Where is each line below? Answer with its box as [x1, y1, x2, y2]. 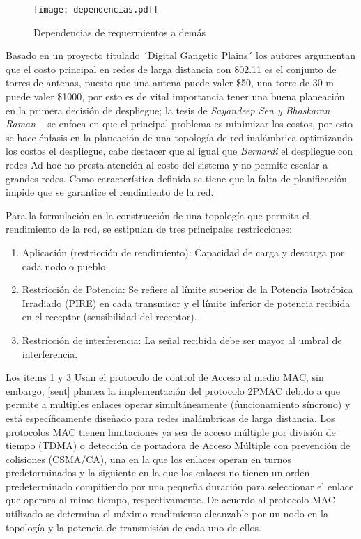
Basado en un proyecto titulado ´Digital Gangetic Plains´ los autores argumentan [6, 48, 356, 63]
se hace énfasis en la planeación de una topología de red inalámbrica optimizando [6, 130, 353, 144]
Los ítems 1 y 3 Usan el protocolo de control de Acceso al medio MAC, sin [6, 370, 324, 384]
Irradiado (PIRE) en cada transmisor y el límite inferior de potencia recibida [22, 295, 351, 310]
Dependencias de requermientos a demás [33, 24, 206, 39]
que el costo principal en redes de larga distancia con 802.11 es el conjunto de [6, 61, 337, 76]
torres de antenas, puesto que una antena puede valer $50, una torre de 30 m [6, 75, 334, 90]
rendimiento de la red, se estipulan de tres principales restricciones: [6, 221, 292, 236]
